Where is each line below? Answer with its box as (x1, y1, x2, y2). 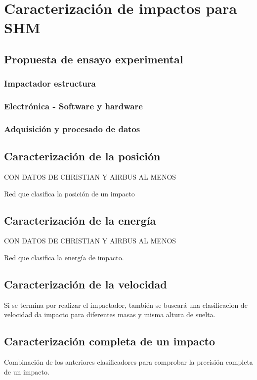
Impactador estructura (4, 77, 96, 90)
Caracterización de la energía (4, 212, 156, 228)
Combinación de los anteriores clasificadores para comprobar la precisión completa (4, 357, 253, 367)
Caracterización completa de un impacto (4, 333, 215, 349)
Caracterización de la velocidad (4, 277, 167, 292)
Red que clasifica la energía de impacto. (4, 252, 124, 263)
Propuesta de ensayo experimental (4, 51, 183, 66)
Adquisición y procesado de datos (4, 122, 140, 135)
